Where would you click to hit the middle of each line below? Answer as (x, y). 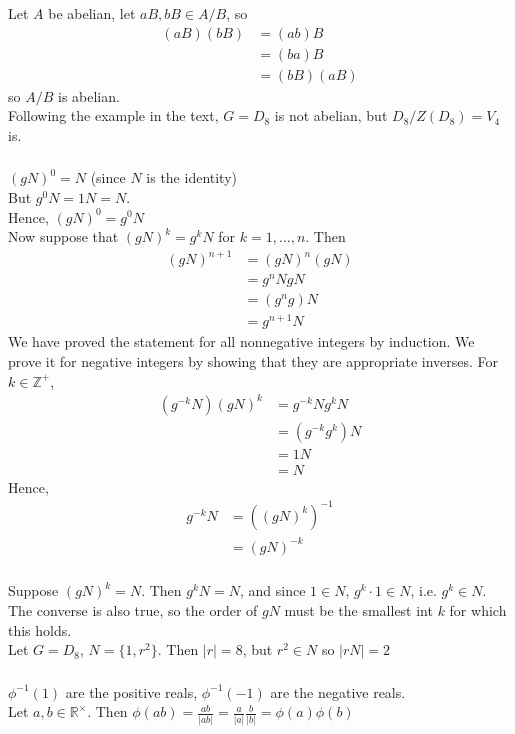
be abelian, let (92, 12)
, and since (272, 590)
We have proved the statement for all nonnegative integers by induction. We (241, 341)
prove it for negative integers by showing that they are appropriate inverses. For (253, 361)
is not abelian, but (331, 115)
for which (478, 610)
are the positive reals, (131, 691)
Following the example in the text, (113, 115)
